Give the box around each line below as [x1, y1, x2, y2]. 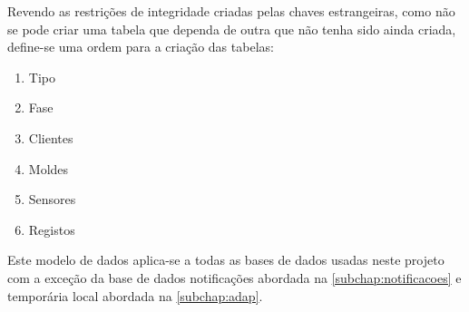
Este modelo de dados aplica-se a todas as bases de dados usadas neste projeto [7, 250, 445, 269]
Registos [28, 219, 75, 239]
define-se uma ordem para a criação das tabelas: [7, 37, 274, 56]
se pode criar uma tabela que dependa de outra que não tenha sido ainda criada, [7, 19, 456, 38]
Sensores [28, 190, 76, 209]
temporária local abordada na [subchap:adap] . [7, 286, 263, 305]
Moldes [28, 159, 69, 178]
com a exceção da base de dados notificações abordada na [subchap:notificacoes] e [7, 268, 462, 287]
